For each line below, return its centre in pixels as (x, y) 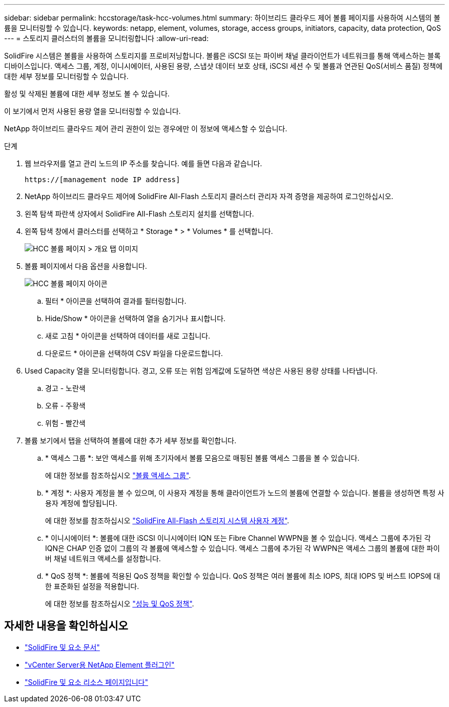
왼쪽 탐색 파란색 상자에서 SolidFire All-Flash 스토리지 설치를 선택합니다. (139, 214)
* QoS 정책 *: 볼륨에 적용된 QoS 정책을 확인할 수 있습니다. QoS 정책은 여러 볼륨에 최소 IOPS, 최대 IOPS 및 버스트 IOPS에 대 (243, 576)
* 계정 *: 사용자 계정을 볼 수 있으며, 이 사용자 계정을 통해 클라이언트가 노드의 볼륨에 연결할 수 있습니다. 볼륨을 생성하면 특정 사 (245, 493)
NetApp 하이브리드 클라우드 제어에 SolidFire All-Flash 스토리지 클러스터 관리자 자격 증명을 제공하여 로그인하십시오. (209, 196)
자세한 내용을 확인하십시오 (66, 626)
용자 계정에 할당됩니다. (81, 503)
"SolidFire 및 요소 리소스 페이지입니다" (86, 682)
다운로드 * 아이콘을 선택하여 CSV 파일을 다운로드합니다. (134, 353)
